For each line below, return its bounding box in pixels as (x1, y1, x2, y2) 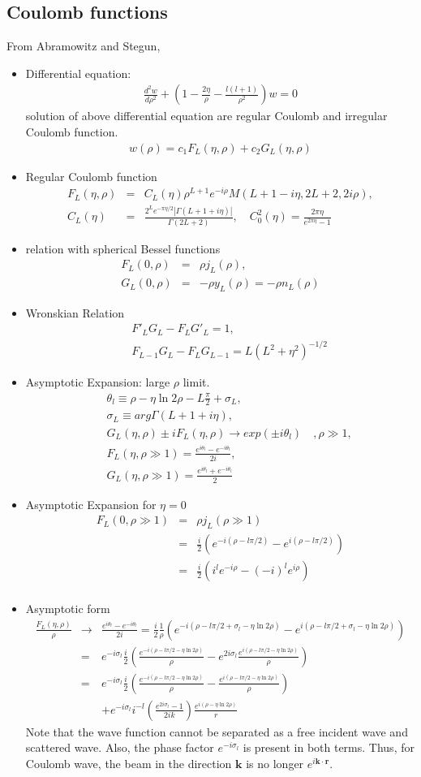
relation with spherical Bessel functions (25, 240, 221, 257)
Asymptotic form (25, 600, 110, 617)
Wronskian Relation (25, 304, 125, 321)
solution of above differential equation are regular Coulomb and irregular (25, 107, 388, 124)
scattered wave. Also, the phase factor (25, 739, 214, 756)
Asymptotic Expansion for (25, 495, 157, 512)
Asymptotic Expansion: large (25, 373, 170, 391)
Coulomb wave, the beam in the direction (25, 755, 232, 772)
